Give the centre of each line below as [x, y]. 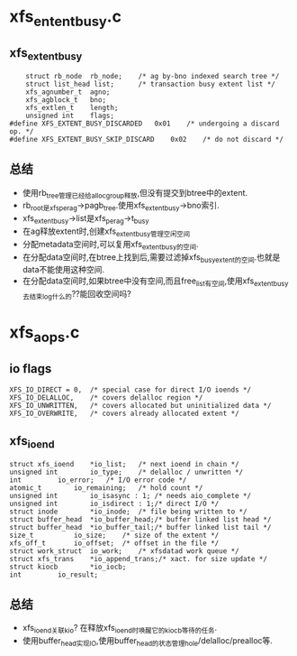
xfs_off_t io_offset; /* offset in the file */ [114, 543]
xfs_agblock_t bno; [66, 100]
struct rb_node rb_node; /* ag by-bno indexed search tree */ [153, 76]
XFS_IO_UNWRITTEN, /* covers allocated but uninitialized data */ [140, 405]
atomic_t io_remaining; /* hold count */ [106, 488]
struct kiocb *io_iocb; [68, 567]
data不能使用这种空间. [63, 270]
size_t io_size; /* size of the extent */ [114, 535]
